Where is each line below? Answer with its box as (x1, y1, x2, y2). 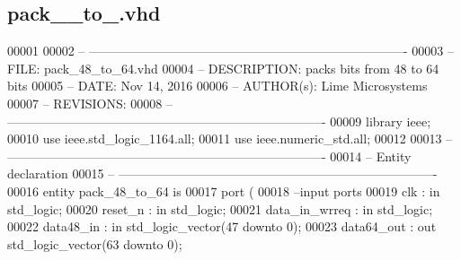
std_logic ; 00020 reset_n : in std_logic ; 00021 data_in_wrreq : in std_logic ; (7, 199, 433, 218)
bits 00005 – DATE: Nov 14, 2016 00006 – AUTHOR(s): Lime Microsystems (7, 76, 428, 95)
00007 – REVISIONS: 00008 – (7, 93, 173, 112)
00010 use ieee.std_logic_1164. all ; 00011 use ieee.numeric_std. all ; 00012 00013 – (7, 129, 453, 148)
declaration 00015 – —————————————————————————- (7, 164, 438, 183)
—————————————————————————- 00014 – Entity (7, 146, 412, 165)
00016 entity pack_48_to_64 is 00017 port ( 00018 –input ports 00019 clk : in (7, 181, 440, 200)
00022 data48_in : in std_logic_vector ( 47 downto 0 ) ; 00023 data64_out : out (7, 217, 437, 236)
